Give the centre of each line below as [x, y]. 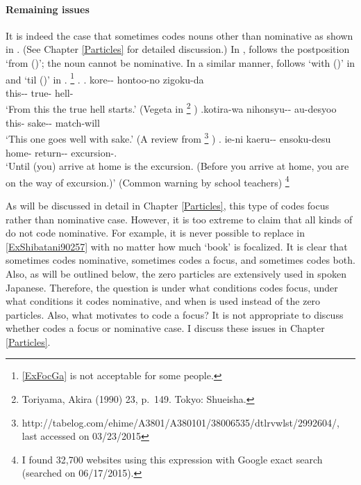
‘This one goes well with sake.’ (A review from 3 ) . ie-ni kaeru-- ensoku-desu [168, 137]
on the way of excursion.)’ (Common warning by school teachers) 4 [148, 181]
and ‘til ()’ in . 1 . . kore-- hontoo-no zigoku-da [105, 78]
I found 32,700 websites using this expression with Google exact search [172, 459]
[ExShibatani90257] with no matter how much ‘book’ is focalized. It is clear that [177, 246]
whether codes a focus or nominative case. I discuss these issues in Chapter [165, 328]
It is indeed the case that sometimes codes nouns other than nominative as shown [179, 35]
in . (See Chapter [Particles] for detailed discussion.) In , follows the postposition [178, 49]
